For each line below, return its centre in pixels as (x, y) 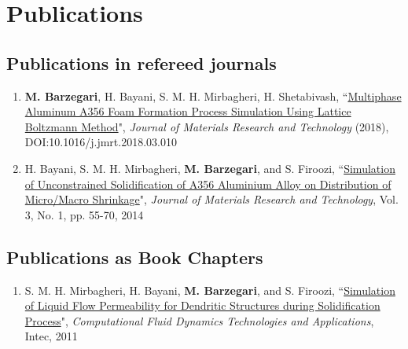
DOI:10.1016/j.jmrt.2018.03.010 (101, 142)
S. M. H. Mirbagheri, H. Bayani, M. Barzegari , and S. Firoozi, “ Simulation (210, 290)
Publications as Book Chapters (135, 257)
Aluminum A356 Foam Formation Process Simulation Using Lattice (188, 111)
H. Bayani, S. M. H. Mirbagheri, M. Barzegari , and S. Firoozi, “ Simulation (210, 168)
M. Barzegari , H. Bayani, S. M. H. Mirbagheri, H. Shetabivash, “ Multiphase (213, 96)
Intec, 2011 (51, 336)
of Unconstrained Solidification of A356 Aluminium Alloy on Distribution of (208, 184)
